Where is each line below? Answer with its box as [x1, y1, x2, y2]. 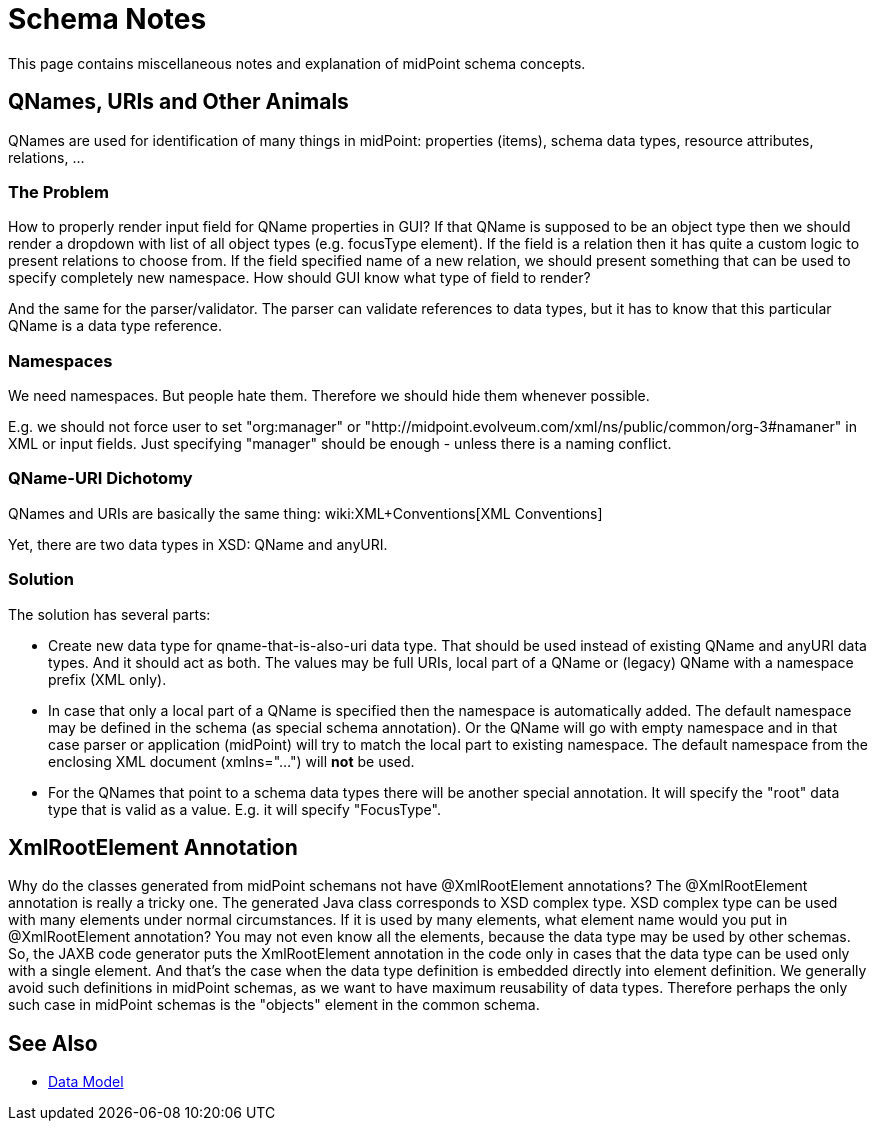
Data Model [48, 1073, 124, 1091]
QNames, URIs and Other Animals [8, 89, 349, 115]
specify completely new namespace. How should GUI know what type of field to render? [8, 269, 591, 287]
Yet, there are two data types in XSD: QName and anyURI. [8, 535, 388, 553]
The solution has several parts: [8, 605, 211, 623]
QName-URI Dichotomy [8, 468, 193, 489]
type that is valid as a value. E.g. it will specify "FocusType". [48, 800, 441, 818]
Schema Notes [8, 2, 207, 36]
